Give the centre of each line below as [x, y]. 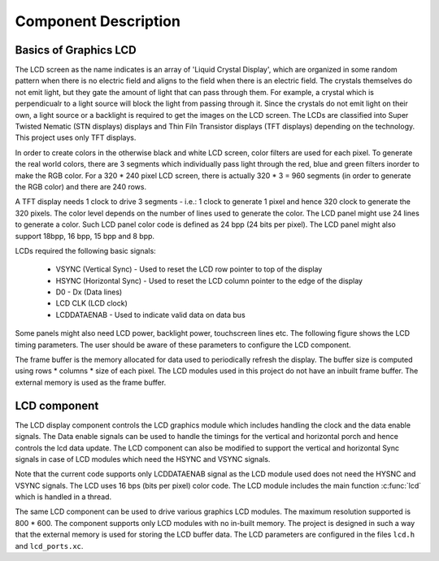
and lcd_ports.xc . [49, 546]
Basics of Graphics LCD [76, 50]
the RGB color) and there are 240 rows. [80, 186]
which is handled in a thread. [63, 497]
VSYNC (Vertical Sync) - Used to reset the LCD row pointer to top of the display [189, 269]
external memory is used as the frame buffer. [91, 382]
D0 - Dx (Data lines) [89, 292]
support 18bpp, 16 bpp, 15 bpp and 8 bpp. [85, 236]
